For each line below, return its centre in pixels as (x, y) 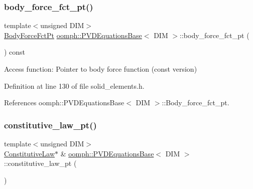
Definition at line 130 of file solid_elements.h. (74, 85)
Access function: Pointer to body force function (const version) (101, 69)
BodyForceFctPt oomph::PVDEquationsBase (73, 35)
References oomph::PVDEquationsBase (64, 103)
